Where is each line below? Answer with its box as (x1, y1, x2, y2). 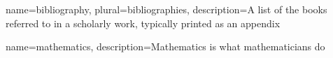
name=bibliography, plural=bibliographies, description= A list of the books (6, 2, 327, 16)
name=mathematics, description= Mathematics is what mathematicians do (6, 39, 325, 54)
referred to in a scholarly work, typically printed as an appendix (6, 15, 281, 30)
